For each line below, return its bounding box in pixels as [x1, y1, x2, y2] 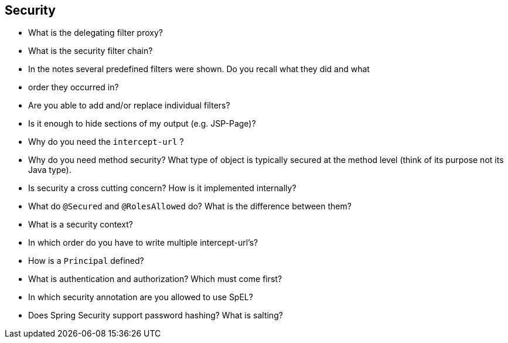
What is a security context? [28, 219, 133, 230]
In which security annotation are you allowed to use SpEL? [28, 292, 253, 303]
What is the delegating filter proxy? [28, 28, 163, 38]
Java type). [28, 165, 71, 175]
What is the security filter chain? [28, 46, 153, 56]
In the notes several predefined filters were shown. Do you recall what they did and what [28, 64, 370, 74]
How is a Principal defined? [28, 256, 144, 266]
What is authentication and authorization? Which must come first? [28, 274, 282, 284]
